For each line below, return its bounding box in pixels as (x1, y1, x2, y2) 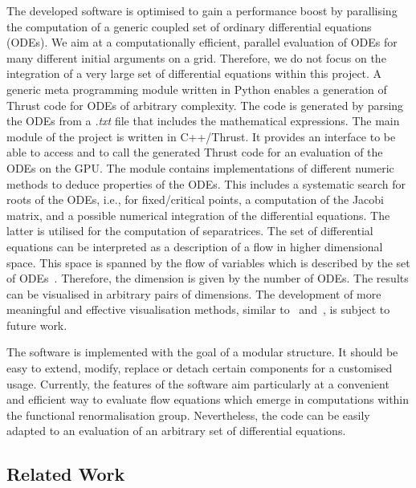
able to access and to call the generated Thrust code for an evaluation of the (6, 144, 383, 161)
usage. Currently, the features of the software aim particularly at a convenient (6, 375, 389, 392)
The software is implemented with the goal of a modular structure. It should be (6, 344, 398, 360)
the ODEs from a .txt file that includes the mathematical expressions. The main (6, 112, 400, 129)
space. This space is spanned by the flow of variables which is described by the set (6, 254, 410, 270)
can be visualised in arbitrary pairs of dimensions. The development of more (6, 285, 381, 302)
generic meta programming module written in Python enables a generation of (6, 80, 387, 97)
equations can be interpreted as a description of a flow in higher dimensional (6, 238, 383, 254)
